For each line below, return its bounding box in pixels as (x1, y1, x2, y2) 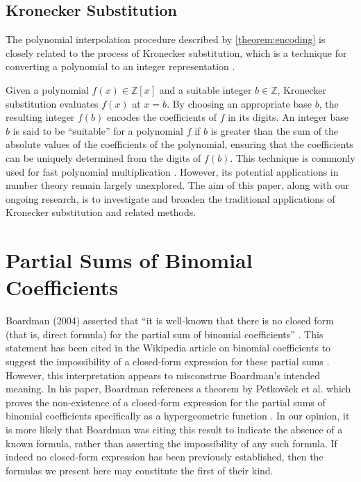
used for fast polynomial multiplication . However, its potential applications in (6, 164, 339, 178)
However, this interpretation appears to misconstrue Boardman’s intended (6, 367, 321, 382)
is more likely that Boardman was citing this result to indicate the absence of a (6, 422, 343, 436)
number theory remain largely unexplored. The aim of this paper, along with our (6, 178, 350, 192)
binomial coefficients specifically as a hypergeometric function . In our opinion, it (6, 408, 350, 423)
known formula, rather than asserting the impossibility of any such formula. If (6, 435, 337, 450)
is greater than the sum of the (210, 123, 339, 138)
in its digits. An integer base (228, 110, 349, 124)
